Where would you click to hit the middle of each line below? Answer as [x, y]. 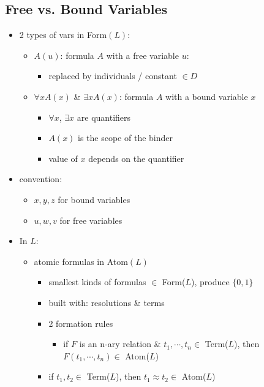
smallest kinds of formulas [97, 282]
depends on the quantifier [136, 158]
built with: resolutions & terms [107, 302]
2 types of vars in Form [63, 35]
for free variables [91, 220]
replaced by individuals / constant [113, 76]
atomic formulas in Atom [81, 261]
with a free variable [142, 55]
